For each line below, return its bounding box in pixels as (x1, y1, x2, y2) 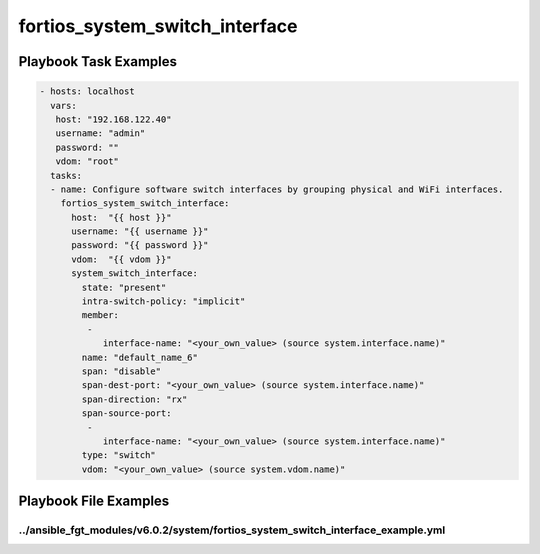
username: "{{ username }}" (71, 226, 209, 237)
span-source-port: (81, 408, 172, 419)
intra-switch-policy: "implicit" (81, 296, 246, 307)
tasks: (50, 170, 83, 181)
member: (81, 310, 120, 321)
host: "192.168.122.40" (55, 113, 172, 125)
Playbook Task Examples (18, 53, 178, 70)
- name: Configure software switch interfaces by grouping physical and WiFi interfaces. (50, 183, 504, 195)
